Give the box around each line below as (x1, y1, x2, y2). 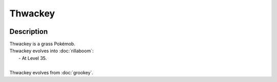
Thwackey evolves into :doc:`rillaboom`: (9, 48, 94, 54)
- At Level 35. (18, 55, 47, 61)
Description (9, 27, 48, 36)
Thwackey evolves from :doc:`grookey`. (9, 69, 93, 75)
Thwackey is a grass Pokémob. (9, 41, 75, 47)
